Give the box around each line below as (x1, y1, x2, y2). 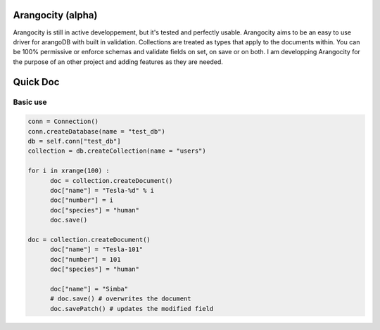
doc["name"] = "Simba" (50, 285, 129, 293)
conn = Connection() (27, 118, 99, 126)
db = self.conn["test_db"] (27, 137, 121, 146)
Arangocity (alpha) (13, 9, 98, 21)
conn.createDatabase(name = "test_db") (27, 127, 165, 135)
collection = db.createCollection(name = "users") (27, 147, 207, 155)
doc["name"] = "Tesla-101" (50, 246, 144, 253)
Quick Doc (13, 76, 60, 88)
